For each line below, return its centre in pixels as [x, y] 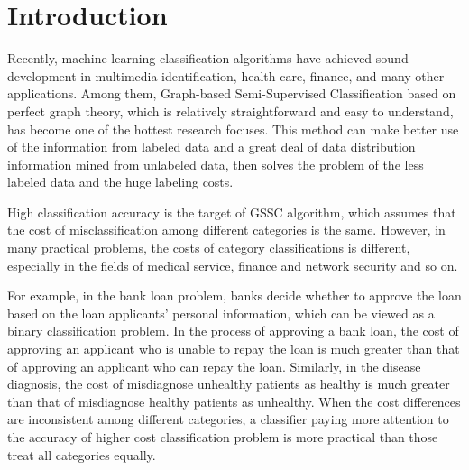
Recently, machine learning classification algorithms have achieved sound [208, 58]
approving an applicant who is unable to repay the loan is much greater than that [234, 349]
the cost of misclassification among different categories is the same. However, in [226, 230]
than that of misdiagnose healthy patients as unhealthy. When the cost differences [234, 401]
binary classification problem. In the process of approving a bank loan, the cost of [233, 331]
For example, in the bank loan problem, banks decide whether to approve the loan [234, 295]
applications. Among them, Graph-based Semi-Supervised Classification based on [232, 93]
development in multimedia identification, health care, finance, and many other [226, 75]
